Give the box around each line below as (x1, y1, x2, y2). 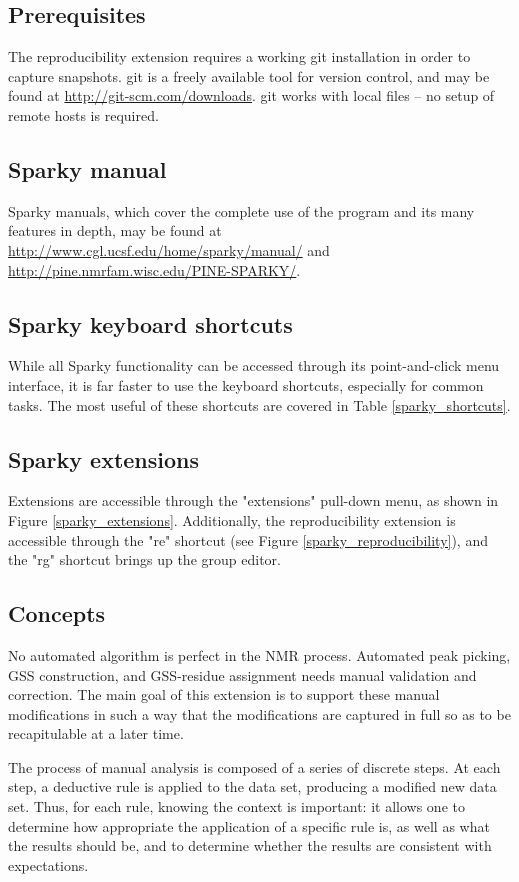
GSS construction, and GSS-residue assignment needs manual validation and (8, 664, 477, 685)
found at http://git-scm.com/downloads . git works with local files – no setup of (8, 85, 495, 106)
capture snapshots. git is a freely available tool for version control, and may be (8, 65, 490, 86)
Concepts (8, 598, 106, 629)
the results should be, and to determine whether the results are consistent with (8, 835, 492, 856)
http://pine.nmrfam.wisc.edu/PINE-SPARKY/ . (8, 259, 301, 280)
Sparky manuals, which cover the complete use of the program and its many (8, 200, 475, 221)
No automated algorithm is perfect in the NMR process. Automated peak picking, (8, 644, 511, 665)
